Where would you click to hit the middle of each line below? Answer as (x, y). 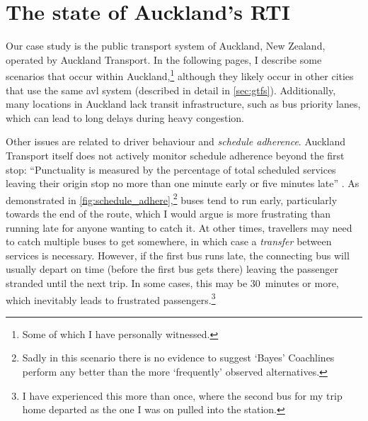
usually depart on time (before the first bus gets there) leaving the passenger (172, 269)
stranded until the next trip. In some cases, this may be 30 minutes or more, (172, 282)
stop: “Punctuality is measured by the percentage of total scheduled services (171, 169)
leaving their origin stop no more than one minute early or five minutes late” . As (183, 183)
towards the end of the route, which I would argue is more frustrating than (168, 213)
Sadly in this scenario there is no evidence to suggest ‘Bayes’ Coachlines (178, 358)
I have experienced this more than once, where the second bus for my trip (182, 395)
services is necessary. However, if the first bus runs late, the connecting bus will (178, 255)
